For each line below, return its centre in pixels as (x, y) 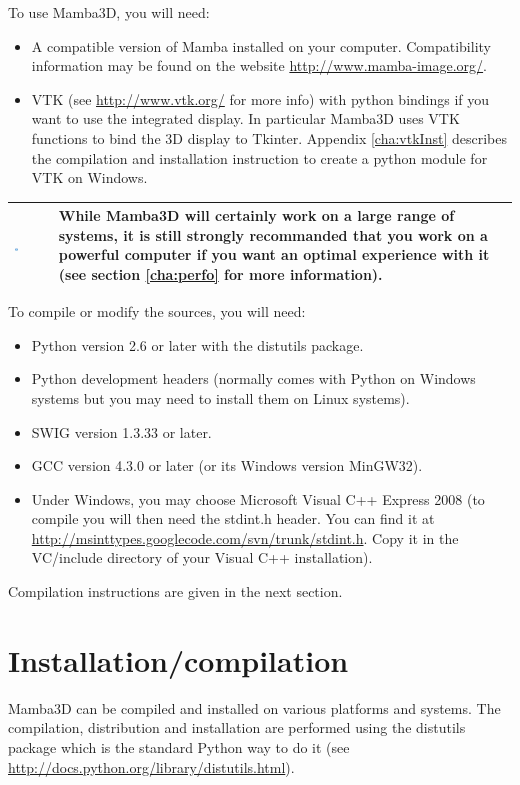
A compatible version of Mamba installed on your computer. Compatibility (261, 45)
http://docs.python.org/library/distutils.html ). (151, 766)
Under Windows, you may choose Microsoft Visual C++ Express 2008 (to (258, 498)
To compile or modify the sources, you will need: (157, 311)
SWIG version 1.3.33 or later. (121, 431)
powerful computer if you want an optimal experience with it (274, 254)
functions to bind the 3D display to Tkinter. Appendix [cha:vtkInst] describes (269, 137)
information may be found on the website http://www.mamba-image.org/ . (259, 65)
